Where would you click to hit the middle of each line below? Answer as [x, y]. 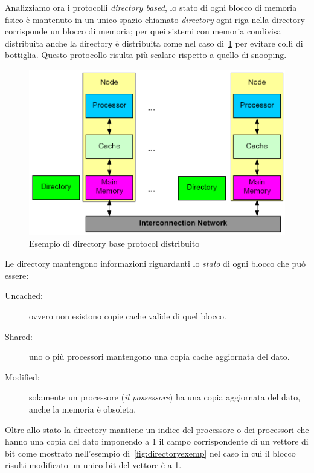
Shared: [19, 336]
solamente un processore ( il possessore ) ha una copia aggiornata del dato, [165, 397]
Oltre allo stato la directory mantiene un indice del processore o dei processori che [157, 429]
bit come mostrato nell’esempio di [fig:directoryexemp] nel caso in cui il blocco [150, 453]
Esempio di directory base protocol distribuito [114, 243]
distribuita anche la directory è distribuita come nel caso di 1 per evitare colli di [154, 43]
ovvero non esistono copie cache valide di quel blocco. [128, 315]
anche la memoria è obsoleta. [83, 409]
